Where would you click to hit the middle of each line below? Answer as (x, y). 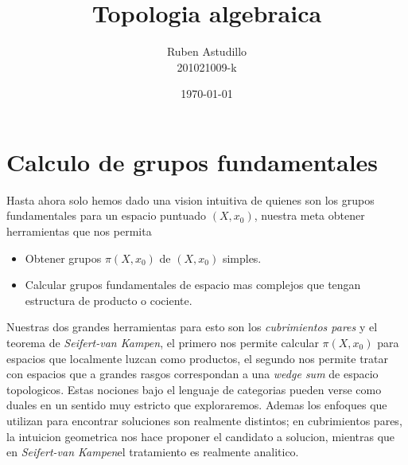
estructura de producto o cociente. (109, 300)
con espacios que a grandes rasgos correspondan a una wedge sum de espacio (192, 374)
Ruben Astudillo (207, 51)
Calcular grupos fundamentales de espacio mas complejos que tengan (193, 285)
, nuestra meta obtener (309, 215)
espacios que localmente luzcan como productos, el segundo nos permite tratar (198, 358)
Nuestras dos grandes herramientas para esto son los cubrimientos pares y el (192, 327)
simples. (242, 258)
